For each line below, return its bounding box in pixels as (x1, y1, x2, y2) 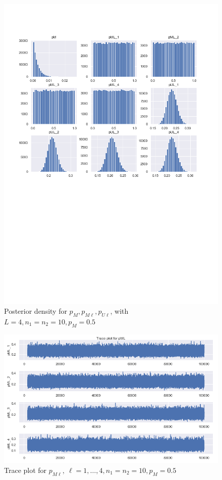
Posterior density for (4, 306, 67, 316)
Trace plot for (4, 464, 47, 475)
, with (110, 306, 129, 316)
